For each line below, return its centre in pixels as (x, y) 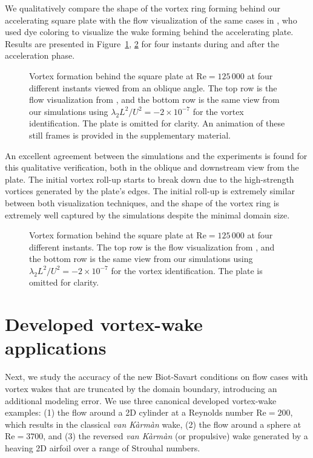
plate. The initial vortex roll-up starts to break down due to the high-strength (150, 179)
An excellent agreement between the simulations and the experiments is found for (156, 155)
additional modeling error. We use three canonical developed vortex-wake (141, 400)
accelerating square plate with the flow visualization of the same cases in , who (151, 20)
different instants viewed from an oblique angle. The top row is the (153, 87)
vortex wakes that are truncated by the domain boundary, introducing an (141, 388)
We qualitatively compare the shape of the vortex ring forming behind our (143, 8)
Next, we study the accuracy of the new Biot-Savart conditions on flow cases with (156, 377)
